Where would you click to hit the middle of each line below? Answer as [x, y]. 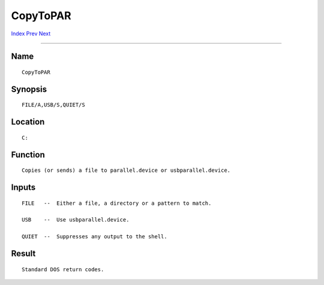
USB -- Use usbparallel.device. [76, 220]
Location [28, 122]
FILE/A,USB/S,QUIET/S [53, 105]
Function [28, 155]
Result [23, 254]
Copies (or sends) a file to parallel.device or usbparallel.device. [126, 170]
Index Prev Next [31, 34]
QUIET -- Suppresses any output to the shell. [94, 237]
